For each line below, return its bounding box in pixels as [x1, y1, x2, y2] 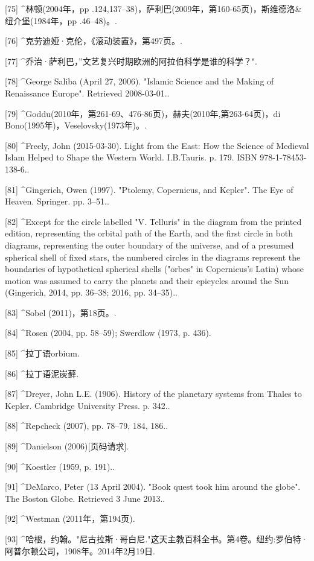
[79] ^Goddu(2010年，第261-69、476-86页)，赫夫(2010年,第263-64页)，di [5, 107, 281, 119]
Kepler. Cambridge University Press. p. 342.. [5, 399, 170, 411]
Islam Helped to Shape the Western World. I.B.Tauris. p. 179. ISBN [5, 151, 257, 163]
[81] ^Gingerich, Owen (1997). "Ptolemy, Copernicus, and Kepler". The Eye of [5, 183, 293, 195]
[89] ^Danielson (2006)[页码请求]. [5, 440, 129, 452]
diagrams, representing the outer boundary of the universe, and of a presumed [5, 238, 294, 251]
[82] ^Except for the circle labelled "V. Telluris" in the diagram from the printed [5, 215, 302, 227]
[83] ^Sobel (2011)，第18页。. [5, 306, 117, 319]
